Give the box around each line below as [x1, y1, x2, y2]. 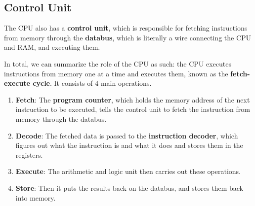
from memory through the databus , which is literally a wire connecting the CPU [4, 32, 252, 42]
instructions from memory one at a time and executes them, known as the [4, 68, 228, 78]
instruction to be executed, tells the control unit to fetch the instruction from [15, 104, 250, 114]
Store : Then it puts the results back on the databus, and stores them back [15, 182, 243, 193]
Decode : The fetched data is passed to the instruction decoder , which [15, 130, 238, 140]
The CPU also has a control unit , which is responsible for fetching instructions [4, 23, 248, 33]
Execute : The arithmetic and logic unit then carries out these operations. [15, 166, 241, 176]
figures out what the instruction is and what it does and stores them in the [15, 140, 243, 150]
